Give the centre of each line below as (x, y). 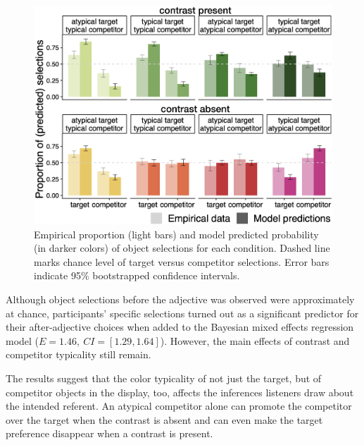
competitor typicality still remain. (79, 354)
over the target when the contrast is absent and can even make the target (164, 419)
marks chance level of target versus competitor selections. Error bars (182, 261)
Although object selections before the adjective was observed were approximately (180, 299)
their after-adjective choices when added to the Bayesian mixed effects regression (180, 327)
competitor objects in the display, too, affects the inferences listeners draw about (180, 392)
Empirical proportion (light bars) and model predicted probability (176, 234)
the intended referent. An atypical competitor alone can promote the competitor (179, 406)
